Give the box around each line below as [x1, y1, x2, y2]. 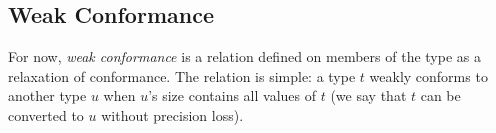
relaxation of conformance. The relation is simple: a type [8, 65, 356, 86]
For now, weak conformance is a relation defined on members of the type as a [8, 46, 481, 67]
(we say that [330, 85, 407, 106]
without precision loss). [101, 104, 244, 125]
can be [420, 85, 461, 106]
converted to [8, 104, 84, 125]
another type [8, 85, 87, 106]
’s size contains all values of [148, 85, 317, 106]
